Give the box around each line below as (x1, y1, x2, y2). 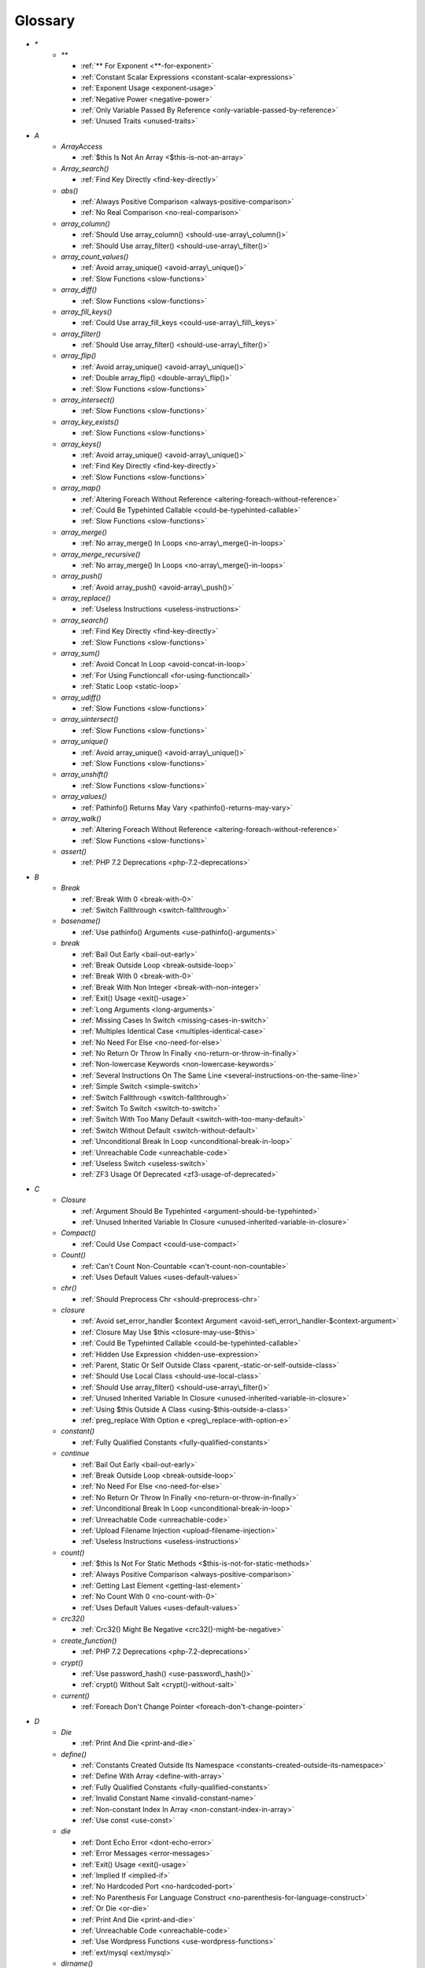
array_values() (61, 792, 108, 801)
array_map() (61, 483, 102, 493)
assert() (61, 847, 87, 856)
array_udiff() (61, 693, 102, 702)
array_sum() (61, 649, 100, 658)
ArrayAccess (61, 142, 102, 151)
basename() (61, 916, 102, 926)
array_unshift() (61, 770, 109, 779)
